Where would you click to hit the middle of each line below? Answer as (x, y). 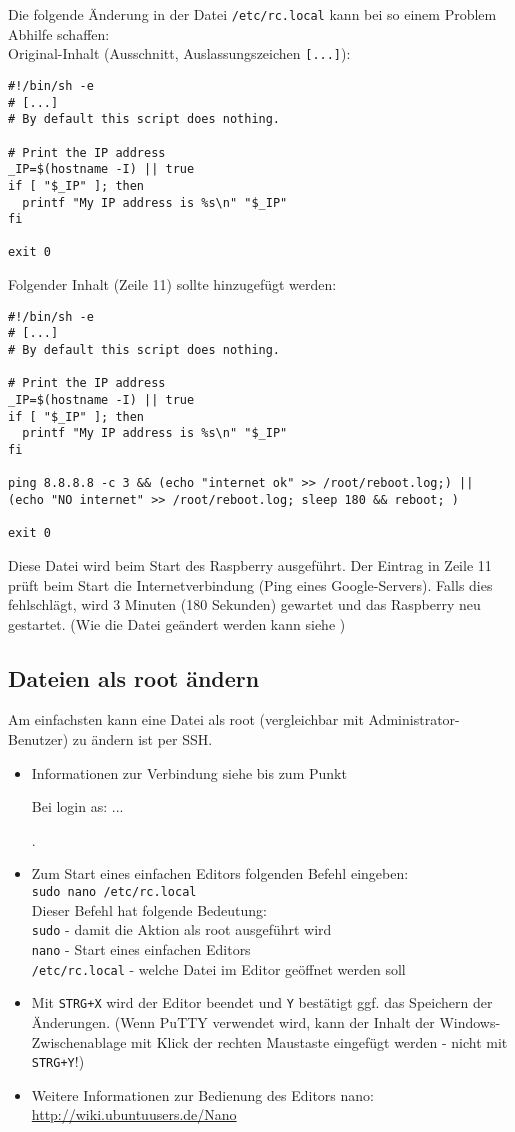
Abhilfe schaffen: (59, 33)
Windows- (470, 1021)
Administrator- (414, 719)
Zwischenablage (79, 1041)
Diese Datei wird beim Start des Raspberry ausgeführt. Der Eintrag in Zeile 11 (250, 564)
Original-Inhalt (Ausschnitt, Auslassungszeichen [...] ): (179, 53)
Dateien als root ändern (134, 677)
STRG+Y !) (58, 1061)
